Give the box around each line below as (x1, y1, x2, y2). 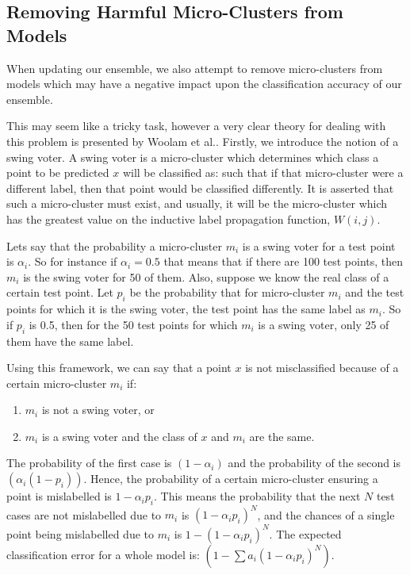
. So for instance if (28, 253, 117, 270)
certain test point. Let (6, 284, 113, 301)
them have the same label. (6, 332, 134, 349)
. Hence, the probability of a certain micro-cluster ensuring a (83, 470, 378, 487)
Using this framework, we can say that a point (6, 359, 232, 376)
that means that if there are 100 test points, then (163, 253, 404, 270)
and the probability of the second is (228, 454, 401, 471)
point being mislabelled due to (6, 525, 154, 542)
